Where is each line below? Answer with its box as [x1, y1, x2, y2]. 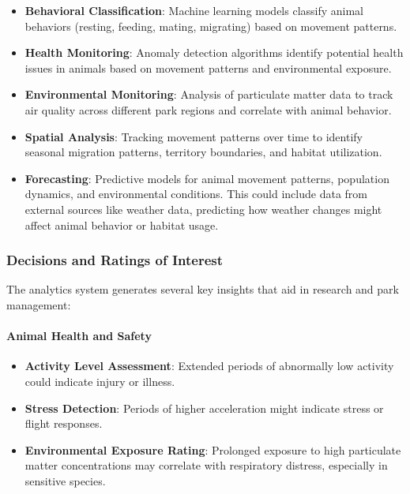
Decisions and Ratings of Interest [6, 250, 224, 270]
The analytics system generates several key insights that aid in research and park [6, 281, 399, 298]
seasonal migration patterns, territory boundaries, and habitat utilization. [24, 144, 382, 160]
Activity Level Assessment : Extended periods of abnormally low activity [24, 357, 394, 374]
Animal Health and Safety [6, 327, 152, 344]
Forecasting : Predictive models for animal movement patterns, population [24, 170, 389, 186]
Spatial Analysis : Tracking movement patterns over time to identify [24, 128, 363, 144]
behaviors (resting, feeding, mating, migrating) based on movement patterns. [24, 17, 397, 34]
